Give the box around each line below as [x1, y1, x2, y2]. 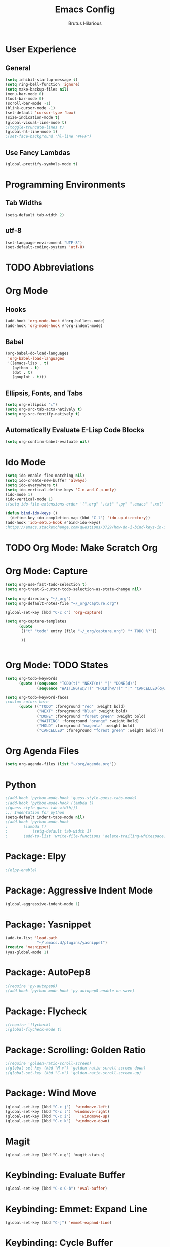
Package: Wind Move [5, 1087, 97, 1099]
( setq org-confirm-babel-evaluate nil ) [5, 439, 90, 444]
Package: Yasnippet [5, 918, 91, 930]
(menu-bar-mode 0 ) [5, 92, 44, 97]
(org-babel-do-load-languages [5, 351, 69, 356]
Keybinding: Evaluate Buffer [5, 1169, 126, 1181]
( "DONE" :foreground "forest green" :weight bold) [37, 714, 146, 719]
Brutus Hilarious [68, 20, 102, 26]
